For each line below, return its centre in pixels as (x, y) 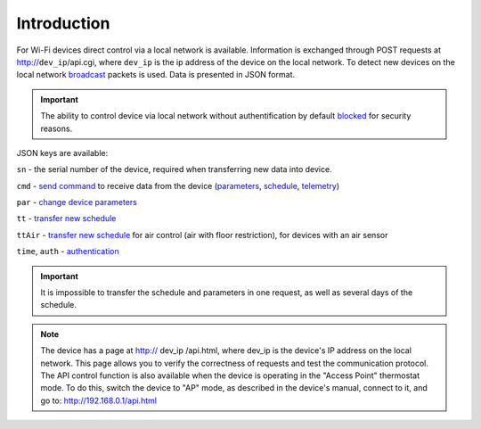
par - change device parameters (77, 202)
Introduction (63, 23)
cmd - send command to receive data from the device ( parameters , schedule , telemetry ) (178, 186)
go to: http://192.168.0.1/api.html (99, 400)
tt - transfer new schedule (66, 219)
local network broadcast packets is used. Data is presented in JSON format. (156, 75)
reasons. (57, 128)
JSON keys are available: (62, 153)
